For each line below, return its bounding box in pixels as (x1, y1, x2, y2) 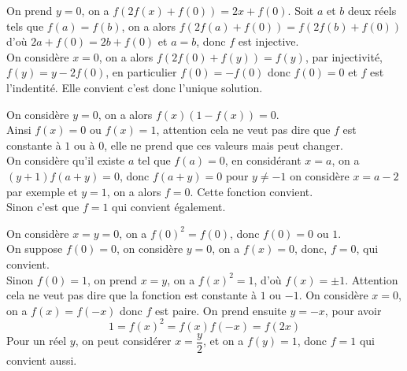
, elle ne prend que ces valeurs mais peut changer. (104, 136, 343, 153)
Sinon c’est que (6, 198, 80, 215)
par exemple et (6, 183, 78, 199)
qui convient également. (112, 198, 226, 215)
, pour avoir (324, 302, 382, 318)
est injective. (238, 33, 299, 50)
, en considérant (224, 152, 302, 169)
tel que (138, 152, 171, 169)
